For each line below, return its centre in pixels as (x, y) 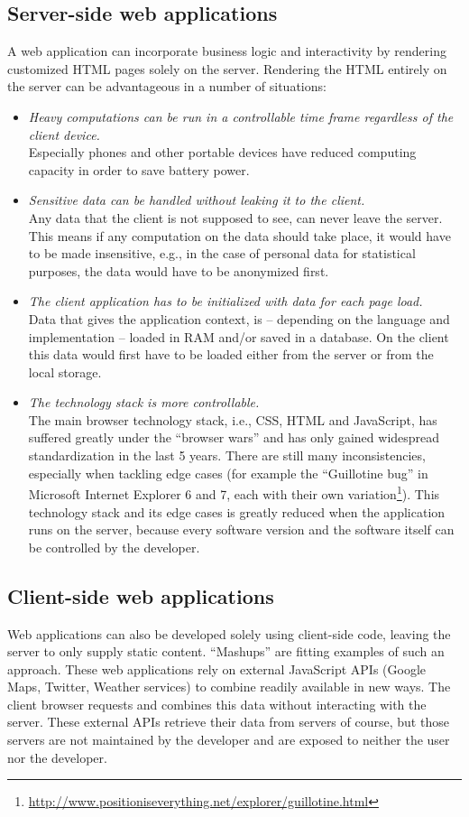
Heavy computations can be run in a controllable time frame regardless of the (241, 116)
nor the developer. (57, 757)
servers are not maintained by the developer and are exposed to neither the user (229, 740)
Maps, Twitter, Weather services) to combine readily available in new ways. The (229, 687)
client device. (64, 134)
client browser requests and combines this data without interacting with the (217, 704)
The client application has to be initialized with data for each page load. (225, 301)
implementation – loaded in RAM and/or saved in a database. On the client (239, 336)
